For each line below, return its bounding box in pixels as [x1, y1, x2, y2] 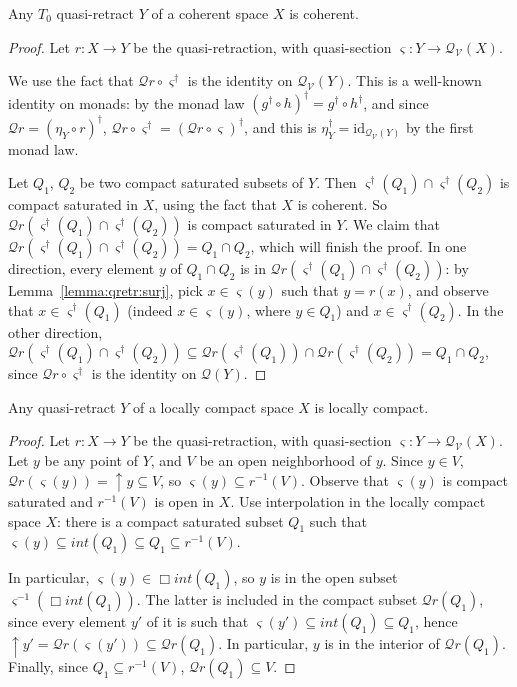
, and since [363, 92, 429, 113]
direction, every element [8, 257, 155, 278]
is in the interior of [324, 633, 440, 654]
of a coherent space [151, 3, 269, 23]
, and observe [407, 279, 489, 300]
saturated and [8, 491, 93, 512]
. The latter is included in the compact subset [136, 589, 418, 610]
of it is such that [146, 611, 249, 632]
